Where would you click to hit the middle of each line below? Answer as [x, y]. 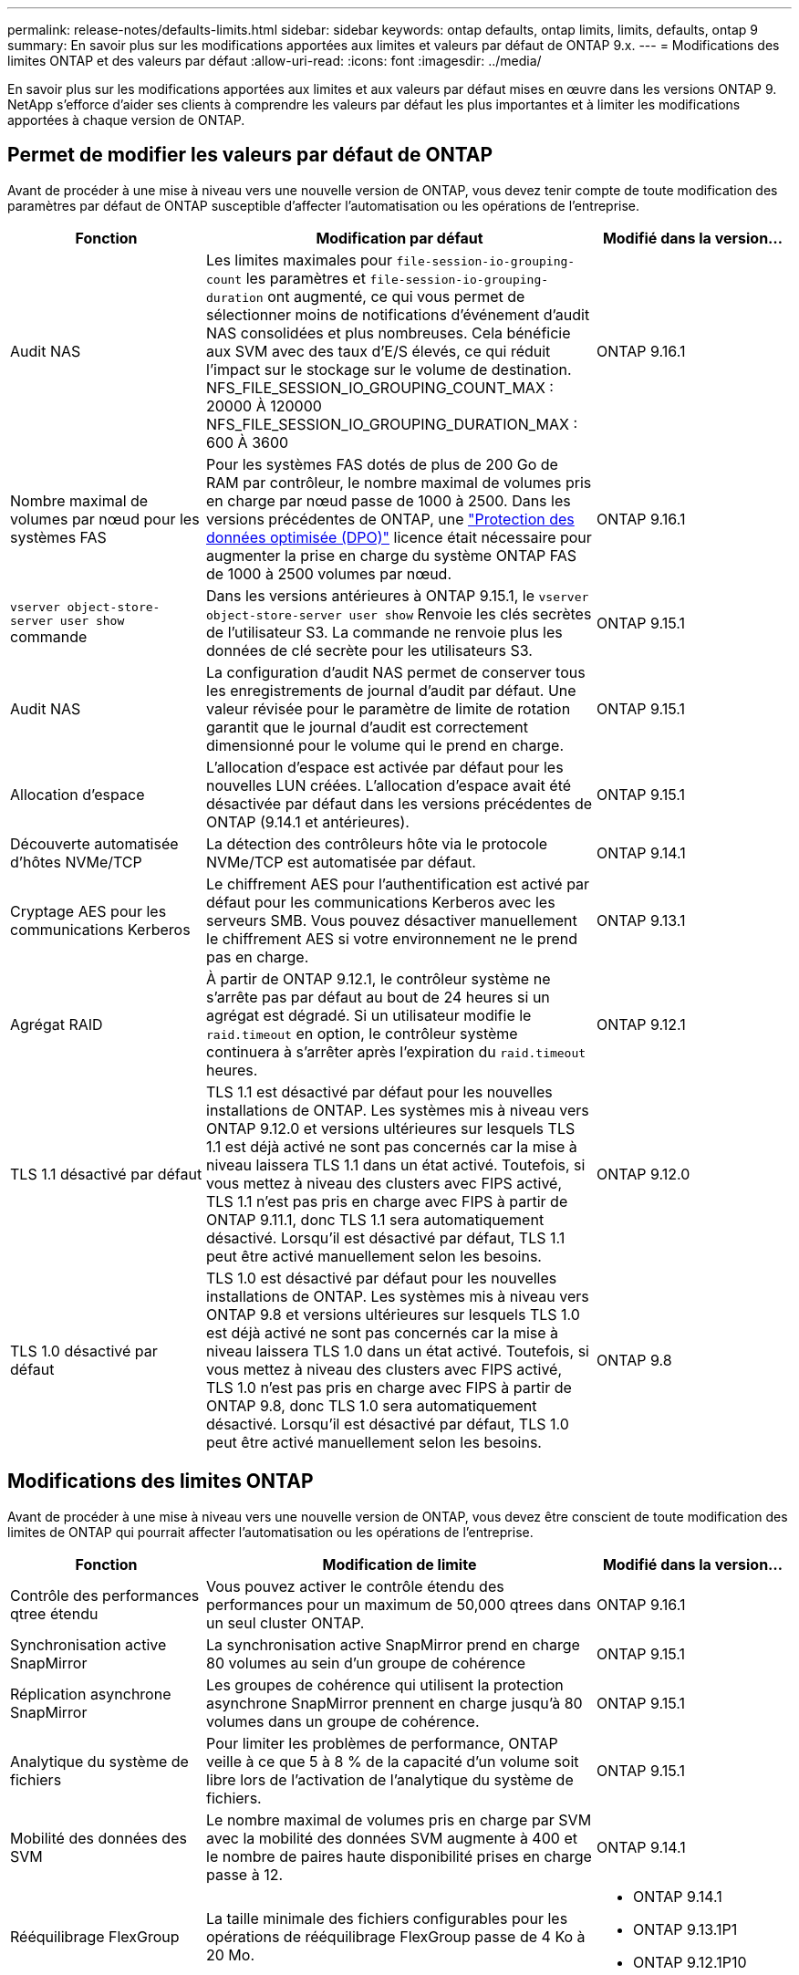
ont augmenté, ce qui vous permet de [396, 296]
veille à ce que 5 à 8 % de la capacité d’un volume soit [393, 1761]
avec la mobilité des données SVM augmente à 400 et [392, 1838]
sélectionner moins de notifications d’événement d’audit [398, 314]
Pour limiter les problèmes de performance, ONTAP [382, 1743]
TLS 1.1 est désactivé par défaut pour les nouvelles [379, 1091]
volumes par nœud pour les [105, 519]
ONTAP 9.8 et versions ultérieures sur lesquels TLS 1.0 [393, 1314]
